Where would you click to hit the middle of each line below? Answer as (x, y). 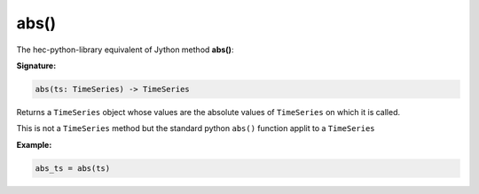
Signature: (36, 66)
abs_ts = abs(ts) (73, 168)
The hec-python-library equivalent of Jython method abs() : (125, 50)
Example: (34, 144)
